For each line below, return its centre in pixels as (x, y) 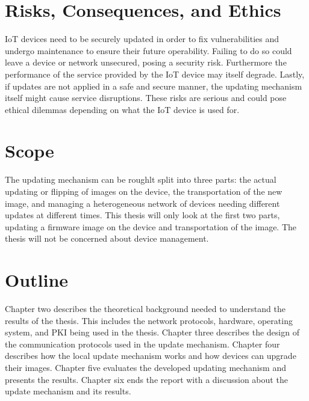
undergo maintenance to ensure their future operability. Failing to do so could (148, 50)
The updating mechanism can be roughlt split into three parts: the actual (141, 179)
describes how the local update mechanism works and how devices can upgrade (151, 356)
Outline (37, 280)
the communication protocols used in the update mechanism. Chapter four (142, 344)
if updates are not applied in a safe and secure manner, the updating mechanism (154, 86)
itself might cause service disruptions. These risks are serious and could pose (146, 98)
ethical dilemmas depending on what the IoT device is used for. (122, 109)
